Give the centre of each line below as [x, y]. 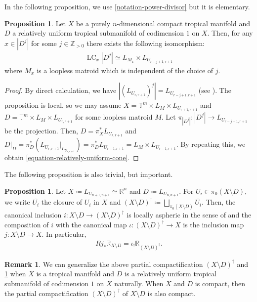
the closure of [62, 202]
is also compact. [171, 293]
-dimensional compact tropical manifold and [183, 23]
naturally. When [139, 283]
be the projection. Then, [42, 131]
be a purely [93, 23]
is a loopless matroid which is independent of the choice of [125, 70]
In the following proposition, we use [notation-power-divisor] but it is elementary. [127, 6]
